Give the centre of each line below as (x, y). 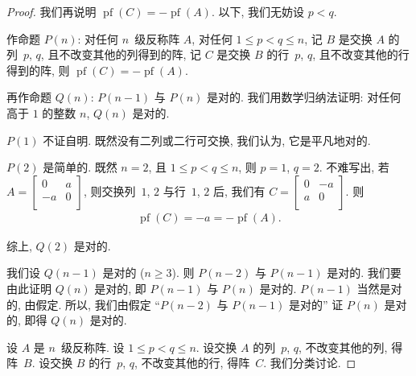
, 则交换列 (109, 190)
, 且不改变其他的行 (361, 54)
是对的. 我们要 (364, 273)
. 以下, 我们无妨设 (257, 11)
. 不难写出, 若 (354, 167)
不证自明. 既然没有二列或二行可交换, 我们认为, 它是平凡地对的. (207, 140)
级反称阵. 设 (93, 347)
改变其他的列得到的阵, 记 (136, 54)
